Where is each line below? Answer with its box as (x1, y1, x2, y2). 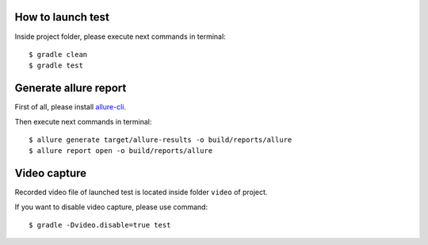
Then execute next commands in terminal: (14, 117, 152, 126)
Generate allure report (14, 82, 127, 95)
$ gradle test (29, 61, 83, 71)
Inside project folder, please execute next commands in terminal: (14, 32, 226, 41)
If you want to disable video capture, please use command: (14, 202, 208, 212)
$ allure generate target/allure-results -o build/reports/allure (29, 135, 292, 144)
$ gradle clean (29, 50, 88, 59)
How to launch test (14, 10, 110, 24)
